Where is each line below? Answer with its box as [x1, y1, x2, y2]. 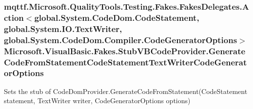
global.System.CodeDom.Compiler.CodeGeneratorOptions [4, 33, 237, 46]
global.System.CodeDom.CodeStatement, [34, 11, 199, 23]
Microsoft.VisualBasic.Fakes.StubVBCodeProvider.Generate [4, 45, 246, 57]
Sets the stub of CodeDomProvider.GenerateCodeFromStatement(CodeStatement [4, 86, 248, 96]
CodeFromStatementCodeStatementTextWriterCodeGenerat [4, 56, 247, 68]
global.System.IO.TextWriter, [4, 22, 122, 34]
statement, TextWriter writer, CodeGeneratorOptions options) [4, 95, 191, 106]
